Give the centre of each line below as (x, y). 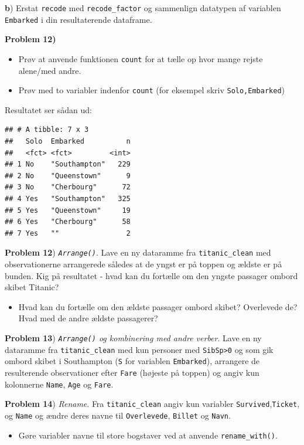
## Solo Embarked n (68, 141)
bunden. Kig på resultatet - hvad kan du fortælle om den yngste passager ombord (151, 275)
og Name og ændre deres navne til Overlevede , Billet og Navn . (118, 415)
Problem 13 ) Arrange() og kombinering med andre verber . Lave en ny (133, 337)
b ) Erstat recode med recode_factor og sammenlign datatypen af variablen (143, 8)
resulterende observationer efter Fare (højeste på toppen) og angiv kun (132, 372)
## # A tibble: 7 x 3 (47, 130)
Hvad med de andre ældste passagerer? (88, 318)
